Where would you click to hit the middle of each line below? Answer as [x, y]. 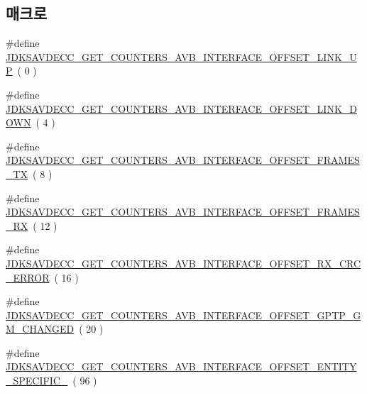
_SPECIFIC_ [37, 381]
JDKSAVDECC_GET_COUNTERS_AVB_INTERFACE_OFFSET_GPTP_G [183, 315]
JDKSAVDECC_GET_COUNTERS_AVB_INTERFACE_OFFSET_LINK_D [182, 108]
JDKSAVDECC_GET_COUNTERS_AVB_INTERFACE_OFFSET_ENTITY [181, 366]
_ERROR [28, 277]
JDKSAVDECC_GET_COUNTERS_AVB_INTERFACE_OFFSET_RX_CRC [183, 263]
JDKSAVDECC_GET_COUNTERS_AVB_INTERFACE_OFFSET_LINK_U [181, 56]
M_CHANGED [40, 329]
